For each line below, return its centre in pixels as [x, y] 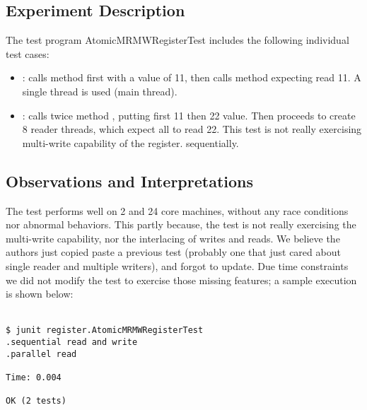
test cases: [28, 53]
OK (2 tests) [36, 401]
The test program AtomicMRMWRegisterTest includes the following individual [177, 40]
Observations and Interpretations [130, 181]
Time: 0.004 [34, 377]
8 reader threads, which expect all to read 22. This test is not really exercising [192, 129]
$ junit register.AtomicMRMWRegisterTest [105, 330]
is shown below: [40, 294]
